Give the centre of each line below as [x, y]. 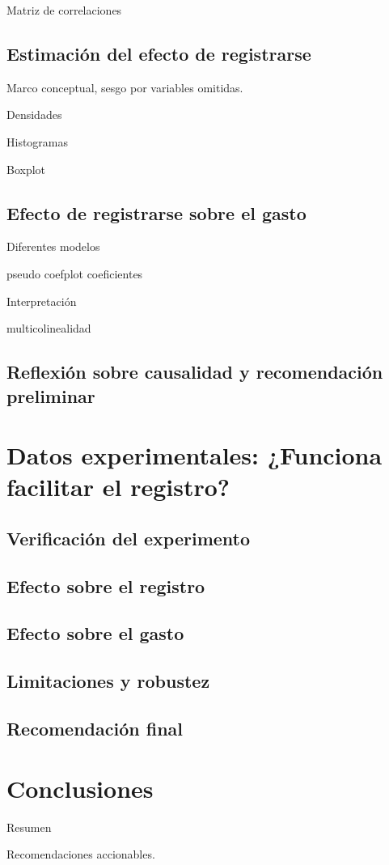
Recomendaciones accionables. [81, 854]
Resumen [29, 827]
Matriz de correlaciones [64, 10]
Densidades [34, 114]
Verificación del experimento [129, 538]
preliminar [51, 395]
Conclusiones [80, 788]
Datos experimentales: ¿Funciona [194, 455]
